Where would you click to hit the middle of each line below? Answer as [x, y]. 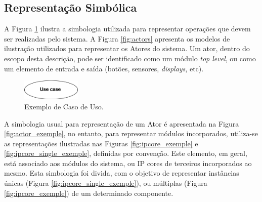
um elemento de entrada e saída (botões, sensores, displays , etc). [104, 68]
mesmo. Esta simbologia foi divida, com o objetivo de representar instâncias [122, 173]
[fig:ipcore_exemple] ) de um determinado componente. [89, 193]
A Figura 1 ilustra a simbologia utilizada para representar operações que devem [127, 29]
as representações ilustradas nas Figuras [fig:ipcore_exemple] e [101, 143]
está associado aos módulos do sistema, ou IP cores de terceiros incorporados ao [128, 163]
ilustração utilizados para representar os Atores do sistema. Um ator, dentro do [127, 48]
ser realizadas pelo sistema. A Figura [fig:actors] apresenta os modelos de [117, 38]
